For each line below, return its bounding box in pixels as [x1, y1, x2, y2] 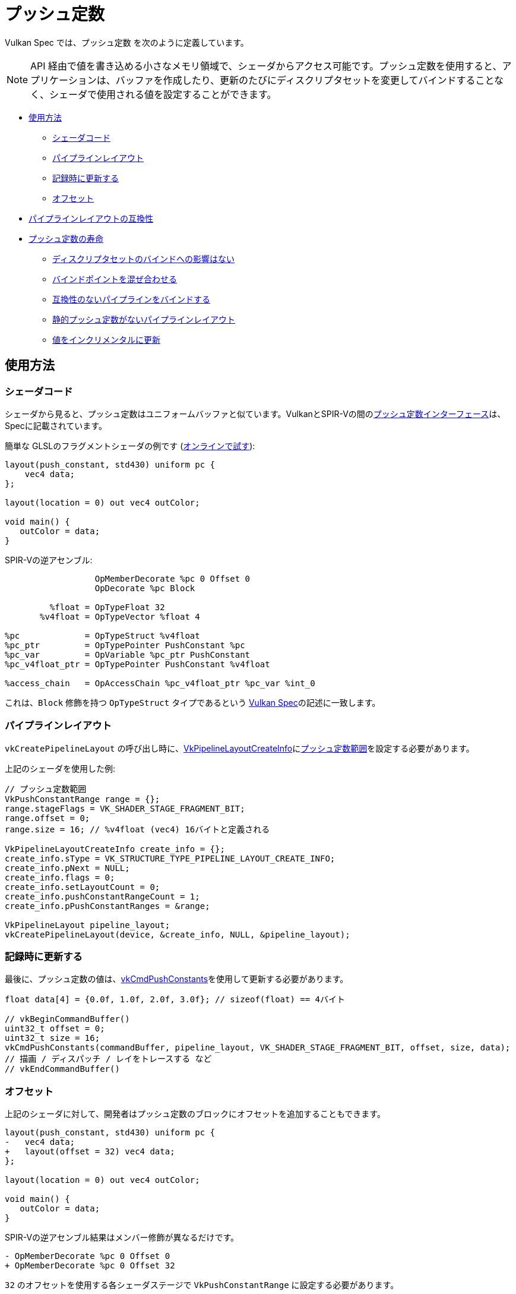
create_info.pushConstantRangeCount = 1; [5, 891, 200, 901]
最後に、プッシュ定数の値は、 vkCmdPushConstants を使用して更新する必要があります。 [5, 974, 349, 984]
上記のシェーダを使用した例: [5, 763, 116, 774]
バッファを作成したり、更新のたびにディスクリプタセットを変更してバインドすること [115, 74, 495, 86]
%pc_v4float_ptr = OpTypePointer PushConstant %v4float [5, 659, 270, 669]
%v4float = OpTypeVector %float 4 [40, 611, 200, 621]
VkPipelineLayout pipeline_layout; [5, 920, 170, 930]
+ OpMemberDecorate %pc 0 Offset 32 [5, 1261, 175, 1271]
